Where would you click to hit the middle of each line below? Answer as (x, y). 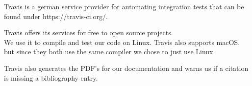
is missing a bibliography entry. (51, 77)
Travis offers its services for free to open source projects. (88, 32)
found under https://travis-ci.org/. (56, 16)
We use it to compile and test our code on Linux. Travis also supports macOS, (122, 42)
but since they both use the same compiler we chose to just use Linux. (110, 52)
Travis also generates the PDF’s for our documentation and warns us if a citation (126, 68)
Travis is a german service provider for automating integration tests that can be (124, 6)
